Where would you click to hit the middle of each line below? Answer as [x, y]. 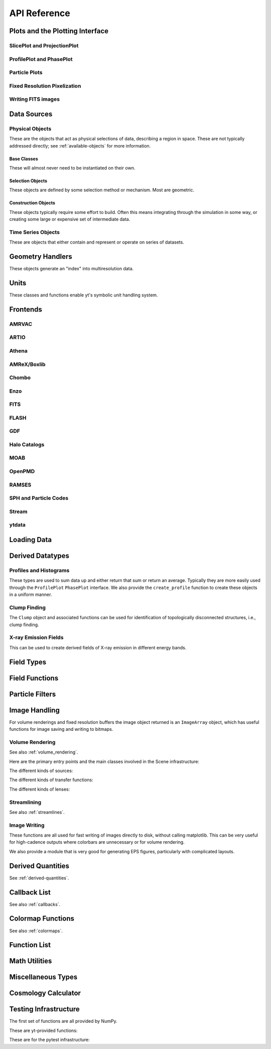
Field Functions [34, 678]
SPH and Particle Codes [39, 498]
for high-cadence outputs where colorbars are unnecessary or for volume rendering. [97, 842]
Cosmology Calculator [45, 993]
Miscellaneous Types [43, 977]
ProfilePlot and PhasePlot [41, 59]
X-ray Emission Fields [36, 638]
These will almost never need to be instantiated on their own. [72, 168]
